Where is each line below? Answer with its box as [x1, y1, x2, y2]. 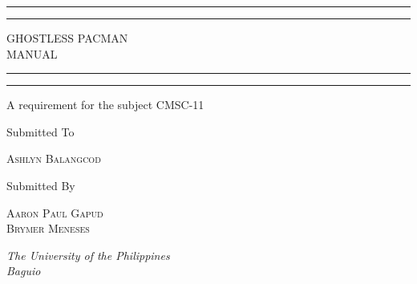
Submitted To [6, 123, 75, 140]
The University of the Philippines [6, 246, 170, 263]
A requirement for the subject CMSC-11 [6, 96, 204, 113]
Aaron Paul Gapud [6, 204, 103, 221]
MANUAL [6, 45, 58, 62]
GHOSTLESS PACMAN [6, 30, 128, 46]
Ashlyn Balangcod [6, 150, 101, 167]
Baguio [6, 262, 41, 279]
